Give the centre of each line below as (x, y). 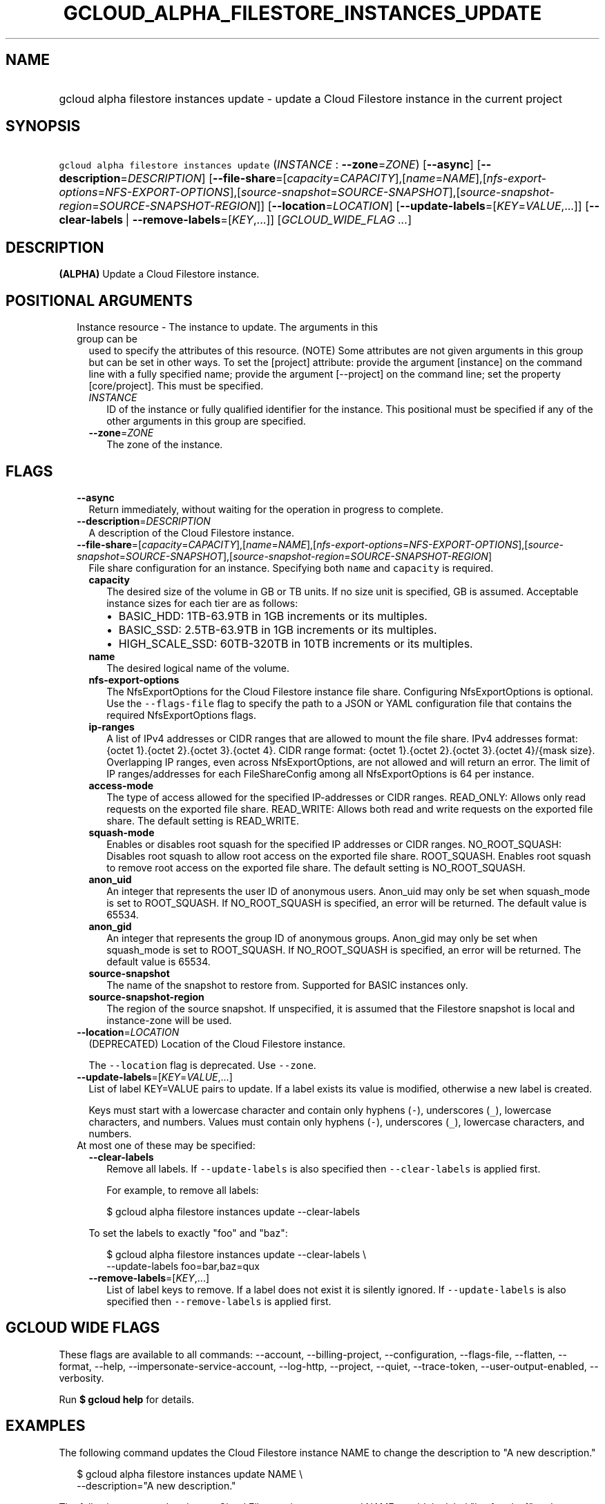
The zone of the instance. (165, 445)
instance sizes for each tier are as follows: (202, 603)
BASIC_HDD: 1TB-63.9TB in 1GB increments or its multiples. (273, 616)
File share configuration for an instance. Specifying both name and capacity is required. (291, 568)
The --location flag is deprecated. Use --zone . (202, 1065)
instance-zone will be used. (169, 1020)
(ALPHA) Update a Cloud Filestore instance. (159, 274)
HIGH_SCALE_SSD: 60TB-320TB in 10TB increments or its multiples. (296, 643)
